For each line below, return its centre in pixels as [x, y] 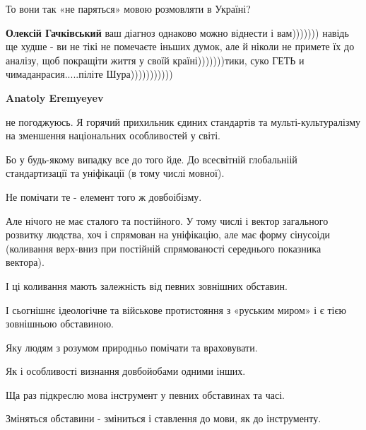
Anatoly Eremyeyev [55, 97]
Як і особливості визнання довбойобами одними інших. [126, 371]
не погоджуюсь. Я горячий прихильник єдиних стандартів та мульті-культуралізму [183, 121]
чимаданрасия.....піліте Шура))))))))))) [89, 74]
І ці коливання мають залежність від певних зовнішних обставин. [147, 285]
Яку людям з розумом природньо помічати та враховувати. [132, 347]
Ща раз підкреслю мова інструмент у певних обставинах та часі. [145, 394]
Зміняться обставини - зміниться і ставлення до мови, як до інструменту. [164, 418]
